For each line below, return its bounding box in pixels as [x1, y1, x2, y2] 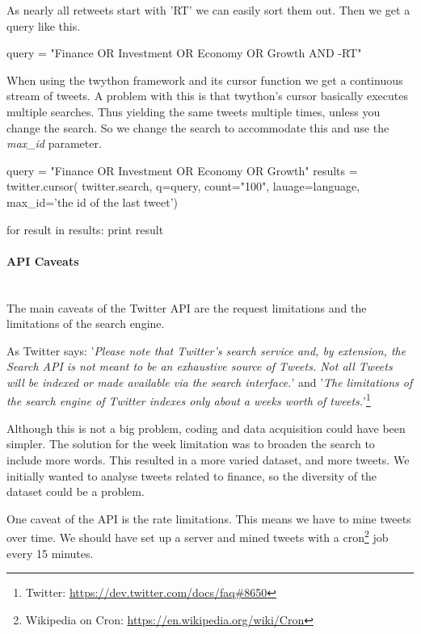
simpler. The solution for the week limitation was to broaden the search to [6, 435, 375, 452]
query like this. [6, 17, 81, 34]
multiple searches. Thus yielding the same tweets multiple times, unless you [6, 103, 381, 120]
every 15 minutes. [6, 544, 94, 561]
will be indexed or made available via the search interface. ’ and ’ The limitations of [6, 373, 413, 390]
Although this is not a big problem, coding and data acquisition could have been [6, 419, 406, 436]
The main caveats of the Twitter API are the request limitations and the [6, 299, 367, 316]
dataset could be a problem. [6, 483, 145, 500]
